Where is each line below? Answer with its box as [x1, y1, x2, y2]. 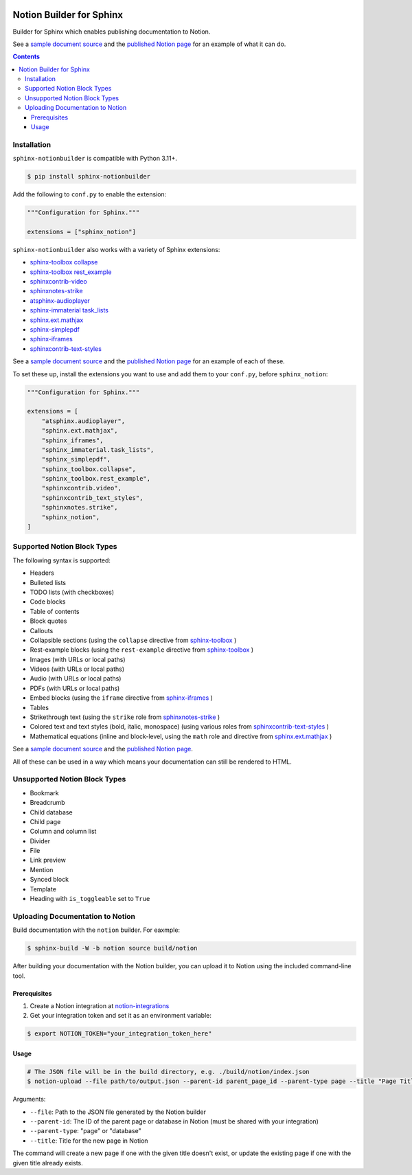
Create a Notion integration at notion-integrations [30, 1001, 170, 1009]
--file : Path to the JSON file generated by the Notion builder [30, 1108, 206, 1116]
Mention [30, 865, 54, 874]
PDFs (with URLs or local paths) [30, 684, 120, 692]
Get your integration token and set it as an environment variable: [30, 1012, 212, 1020]
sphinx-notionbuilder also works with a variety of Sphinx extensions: [12, 245, 220, 253]
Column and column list [30, 828, 97, 836]
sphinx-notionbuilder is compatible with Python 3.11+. [12, 155, 178, 163]
